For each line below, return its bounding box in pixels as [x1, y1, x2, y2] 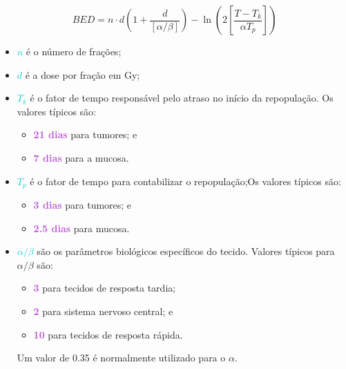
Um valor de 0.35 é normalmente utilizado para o [17, 350, 226, 365]
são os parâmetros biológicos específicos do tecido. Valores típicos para [37, 244, 335, 258]
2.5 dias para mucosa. [33, 220, 130, 235]
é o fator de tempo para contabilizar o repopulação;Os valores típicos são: [30, 173, 341, 188]
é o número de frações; [26, 44, 122, 58]
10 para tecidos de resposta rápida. [33, 327, 183, 341]
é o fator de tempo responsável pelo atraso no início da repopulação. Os [30, 91, 334, 105]
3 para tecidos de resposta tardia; [33, 281, 176, 295]
